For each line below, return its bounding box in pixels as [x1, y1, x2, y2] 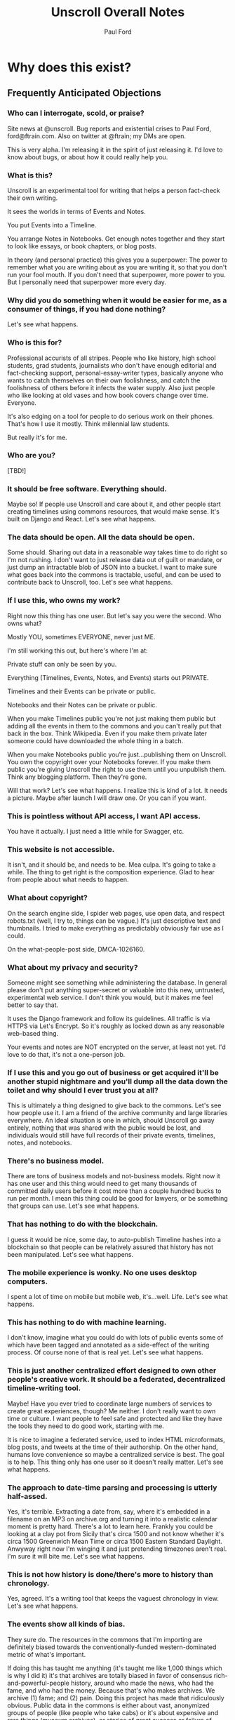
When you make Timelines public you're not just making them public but [7, 714, 216, 723]
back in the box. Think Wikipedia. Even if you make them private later [7, 729, 208, 738]
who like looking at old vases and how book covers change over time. [7, 391, 209, 399]
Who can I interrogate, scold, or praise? [7, 108, 145, 118]
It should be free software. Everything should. [7, 484, 167, 493]
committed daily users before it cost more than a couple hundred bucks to [7, 1187, 222, 1195]
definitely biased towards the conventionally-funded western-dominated [7, 1643, 217, 1651]
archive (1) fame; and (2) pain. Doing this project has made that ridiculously [7, 1693, 224, 1702]
